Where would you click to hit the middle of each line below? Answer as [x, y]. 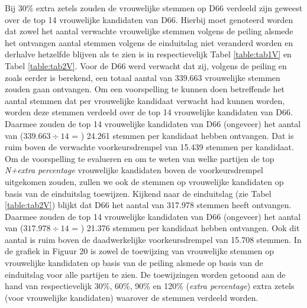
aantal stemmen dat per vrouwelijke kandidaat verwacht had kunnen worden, [145, 100]
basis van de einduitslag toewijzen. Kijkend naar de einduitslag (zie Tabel [138, 193]
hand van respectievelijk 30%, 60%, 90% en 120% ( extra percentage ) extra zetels [150, 286]
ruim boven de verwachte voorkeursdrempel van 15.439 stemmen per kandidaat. [149, 147]
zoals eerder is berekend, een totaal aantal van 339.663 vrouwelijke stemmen [143, 77]
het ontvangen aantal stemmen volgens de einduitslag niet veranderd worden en [149, 42]
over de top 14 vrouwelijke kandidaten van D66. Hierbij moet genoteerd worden [149, 19]
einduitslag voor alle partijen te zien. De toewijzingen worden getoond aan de [145, 274]
